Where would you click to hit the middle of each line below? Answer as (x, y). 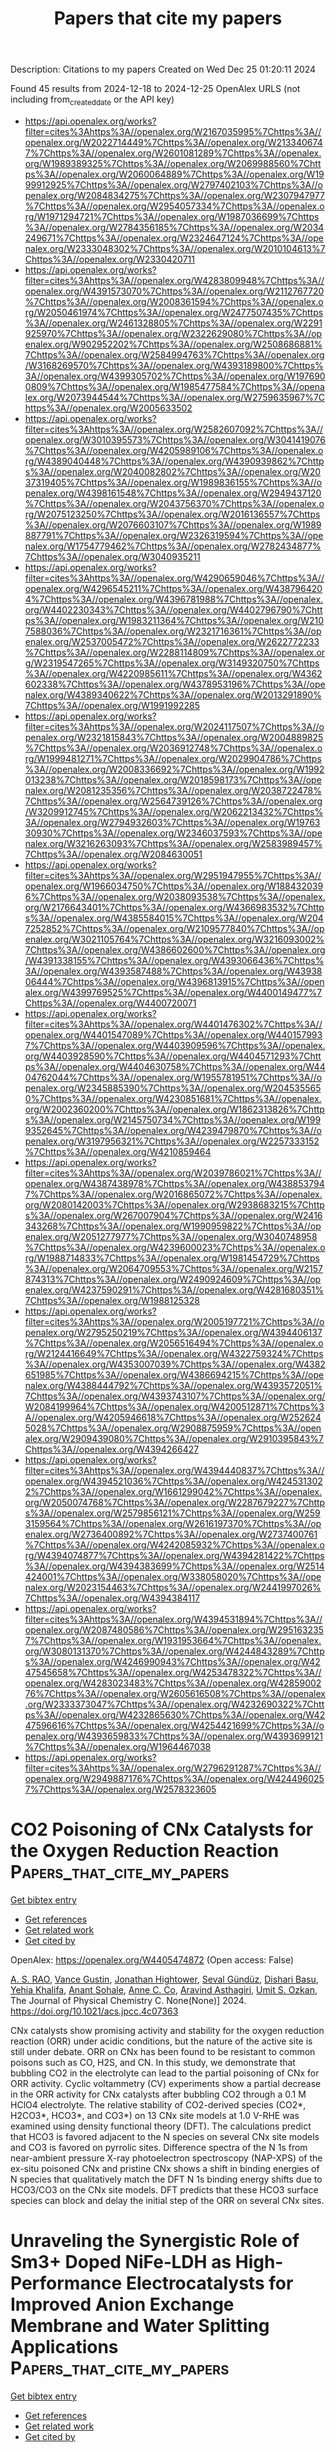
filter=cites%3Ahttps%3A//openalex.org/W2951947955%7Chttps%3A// (173, 875)
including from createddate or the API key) (92, 100)
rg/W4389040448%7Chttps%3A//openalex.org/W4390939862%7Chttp (174, 461)
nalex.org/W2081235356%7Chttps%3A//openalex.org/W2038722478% (173, 790)
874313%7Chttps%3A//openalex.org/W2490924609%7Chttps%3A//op (173, 1279)
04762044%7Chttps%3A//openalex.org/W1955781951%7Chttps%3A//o (173, 1077)
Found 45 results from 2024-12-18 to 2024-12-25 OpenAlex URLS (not (155, 89)
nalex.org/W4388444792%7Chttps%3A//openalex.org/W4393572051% (173, 1385)
